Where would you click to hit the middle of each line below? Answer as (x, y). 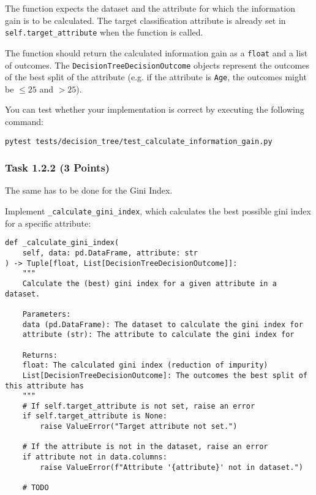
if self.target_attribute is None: (95, 416)
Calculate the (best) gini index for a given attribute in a (149, 283)
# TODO (36, 488)
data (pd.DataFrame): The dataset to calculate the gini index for (163, 324)
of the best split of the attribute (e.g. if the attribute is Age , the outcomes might (156, 77)
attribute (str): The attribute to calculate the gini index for (158, 335)
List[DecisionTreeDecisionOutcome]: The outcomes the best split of (165, 375)
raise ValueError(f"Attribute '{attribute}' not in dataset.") (171, 467)
